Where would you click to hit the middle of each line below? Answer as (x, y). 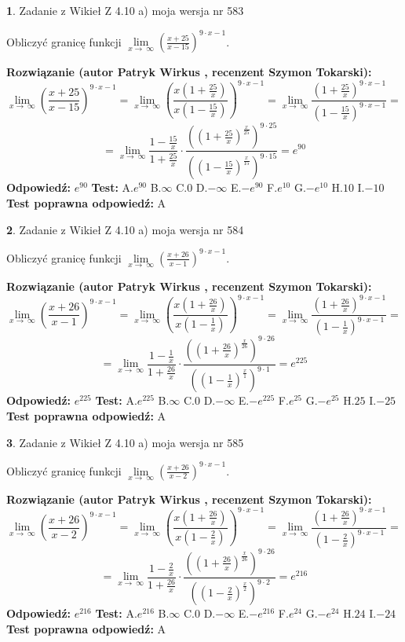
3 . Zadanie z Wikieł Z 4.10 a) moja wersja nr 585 (125, 442)
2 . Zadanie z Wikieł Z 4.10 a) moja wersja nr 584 (125, 229)
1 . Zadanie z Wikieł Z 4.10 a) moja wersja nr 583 (125, 10)
